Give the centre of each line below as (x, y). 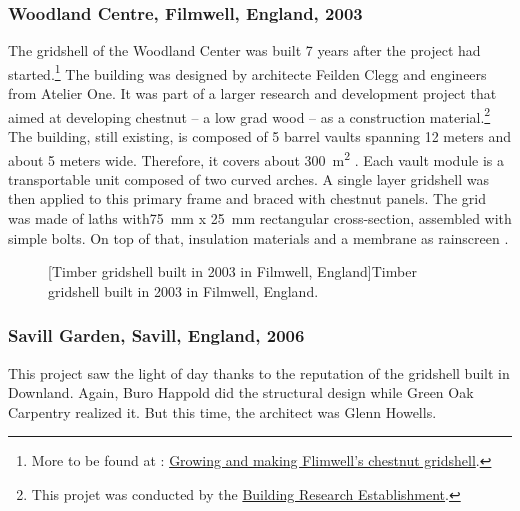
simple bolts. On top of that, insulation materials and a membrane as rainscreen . (258, 237)
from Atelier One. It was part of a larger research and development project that (252, 93)
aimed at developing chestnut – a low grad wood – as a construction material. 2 (249, 115)
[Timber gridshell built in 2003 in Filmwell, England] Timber (232, 271)
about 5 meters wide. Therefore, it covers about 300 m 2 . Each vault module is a (256, 158)
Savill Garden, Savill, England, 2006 (156, 335)
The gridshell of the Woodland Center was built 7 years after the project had (244, 50)
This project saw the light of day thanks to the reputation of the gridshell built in (259, 372)
